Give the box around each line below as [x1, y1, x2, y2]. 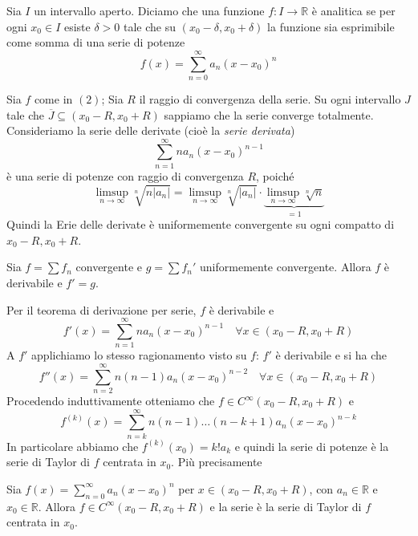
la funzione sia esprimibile [267, 18, 395, 35]
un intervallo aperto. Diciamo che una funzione [34, 2, 265, 18]
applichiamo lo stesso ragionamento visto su [31, 347, 247, 363]
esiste [63, 18, 91, 35]
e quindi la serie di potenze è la [234, 437, 389, 454]
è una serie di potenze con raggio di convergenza [6, 167, 244, 184]
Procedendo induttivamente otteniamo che [6, 392, 215, 409]
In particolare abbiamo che [6, 437, 139, 454]
